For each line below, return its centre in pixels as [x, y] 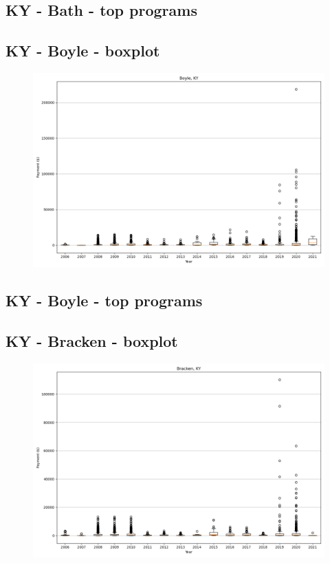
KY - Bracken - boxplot [92, 341]
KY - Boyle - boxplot [83, 51]
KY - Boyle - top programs [104, 300]
